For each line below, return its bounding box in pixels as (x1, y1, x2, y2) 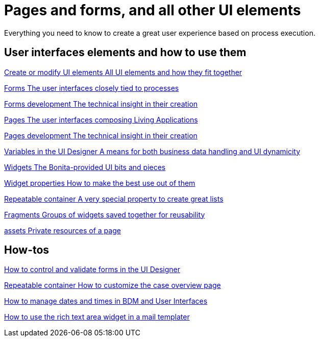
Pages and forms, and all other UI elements (4, 2, 301, 19)
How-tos (4, 243, 50, 257)
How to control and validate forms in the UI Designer (4, 265, 181, 274)
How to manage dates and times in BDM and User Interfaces (4, 297, 208, 306)
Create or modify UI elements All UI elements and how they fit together (4, 67, 242, 77)
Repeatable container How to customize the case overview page (4, 281, 221, 290)
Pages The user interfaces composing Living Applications (4, 115, 198, 124)
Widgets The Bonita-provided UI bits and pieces (4, 162, 166, 172)
